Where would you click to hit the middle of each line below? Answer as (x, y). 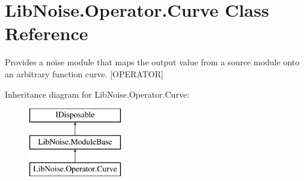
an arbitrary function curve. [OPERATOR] (84, 73)
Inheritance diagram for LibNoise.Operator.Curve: (97, 94)
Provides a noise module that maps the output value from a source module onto (152, 62)
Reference (47, 33)
